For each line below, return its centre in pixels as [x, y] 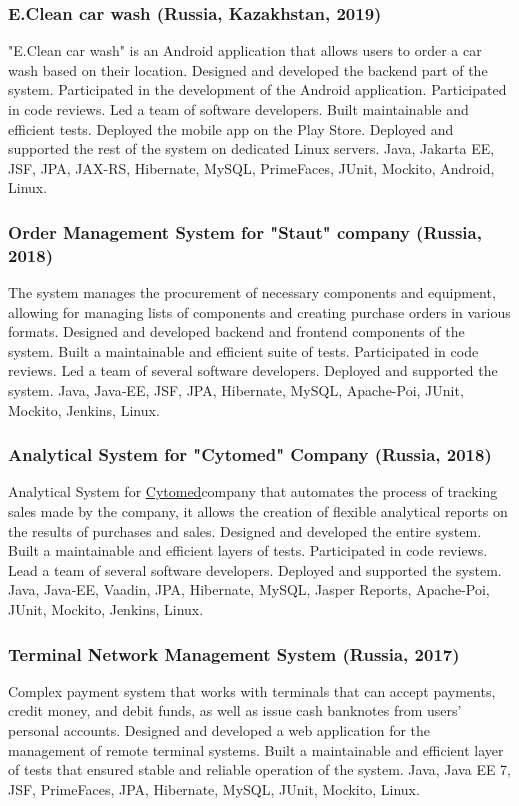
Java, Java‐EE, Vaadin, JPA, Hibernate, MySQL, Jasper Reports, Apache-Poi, [249, 589]
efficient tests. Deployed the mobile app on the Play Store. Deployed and [231, 128]
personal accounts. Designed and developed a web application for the [219, 730]
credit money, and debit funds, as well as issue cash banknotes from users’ [235, 710]
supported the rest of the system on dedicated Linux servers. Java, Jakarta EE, [251, 148]
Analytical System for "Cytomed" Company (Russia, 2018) [250, 454]
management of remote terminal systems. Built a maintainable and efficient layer [256, 749]
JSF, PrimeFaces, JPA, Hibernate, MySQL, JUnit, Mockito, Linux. [214, 788]
